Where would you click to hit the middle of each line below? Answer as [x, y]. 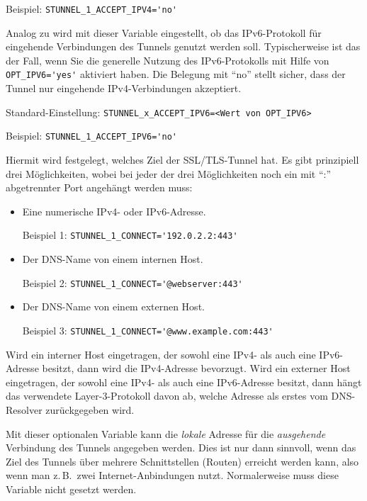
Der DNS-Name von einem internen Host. [113, 259]
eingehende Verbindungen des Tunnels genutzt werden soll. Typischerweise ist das [183, 46]
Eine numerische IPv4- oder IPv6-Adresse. [114, 211]
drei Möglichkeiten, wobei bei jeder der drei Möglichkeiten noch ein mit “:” [169, 173]
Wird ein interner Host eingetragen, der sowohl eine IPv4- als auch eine [161, 354]
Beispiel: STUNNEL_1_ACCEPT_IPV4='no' [92, 9]
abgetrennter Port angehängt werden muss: [99, 187]
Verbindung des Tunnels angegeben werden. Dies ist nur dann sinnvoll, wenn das [181, 447]
